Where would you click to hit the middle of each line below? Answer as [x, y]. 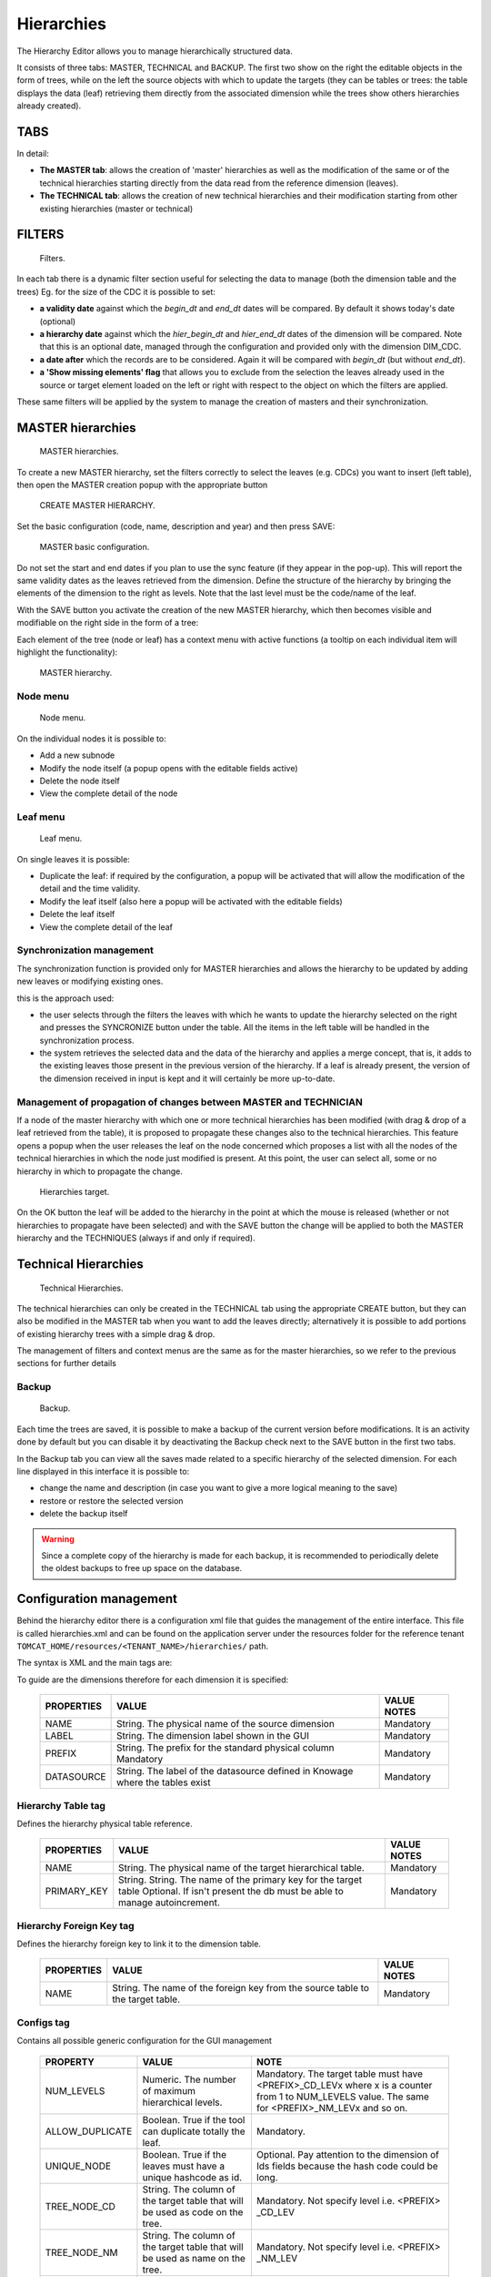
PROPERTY [70, 2061]
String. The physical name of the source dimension [225, 1724]
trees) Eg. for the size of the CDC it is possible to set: [116, 291]
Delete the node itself [80, 781]
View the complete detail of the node [109, 793]
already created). [49, 106]
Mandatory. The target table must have [339, 2074]
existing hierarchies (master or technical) [116, 209]
